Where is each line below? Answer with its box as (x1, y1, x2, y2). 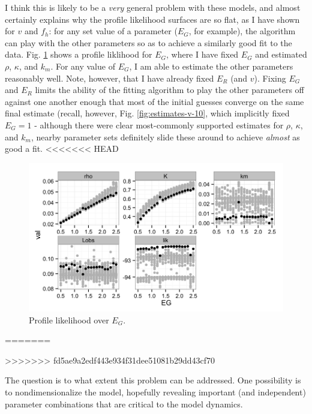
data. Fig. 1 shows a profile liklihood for (5, 48, 152, 61)
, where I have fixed (166, 48, 239, 61)
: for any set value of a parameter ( (49, 25, 178, 37)
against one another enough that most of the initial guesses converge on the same (5, 95, 304, 107)
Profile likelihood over (29, 313, 109, 326)
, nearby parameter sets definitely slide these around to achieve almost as (31, 130, 300, 143)
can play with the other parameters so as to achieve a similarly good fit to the (5, 36, 292, 49)
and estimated (255, 48, 307, 61)
